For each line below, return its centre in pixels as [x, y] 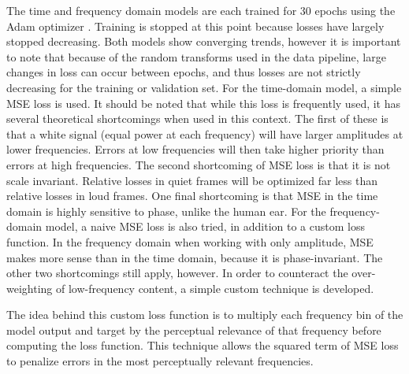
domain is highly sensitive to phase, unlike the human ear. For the [166, 211]
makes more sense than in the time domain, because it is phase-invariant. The [195, 257]
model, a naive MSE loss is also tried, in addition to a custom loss [205, 226]
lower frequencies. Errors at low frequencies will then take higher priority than [195, 149]
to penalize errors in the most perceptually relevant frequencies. [160, 361]
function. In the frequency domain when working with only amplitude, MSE [190, 241]
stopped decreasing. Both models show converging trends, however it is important [204, 41]
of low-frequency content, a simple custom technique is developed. [215, 288]
